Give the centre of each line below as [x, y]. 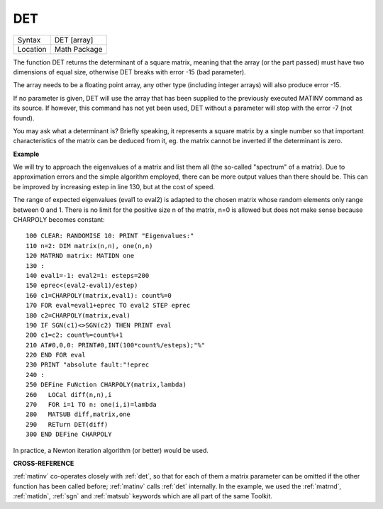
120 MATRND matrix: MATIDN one [80, 256]
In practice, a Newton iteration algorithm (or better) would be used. [111, 450]
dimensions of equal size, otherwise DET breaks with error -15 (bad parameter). [129, 72]
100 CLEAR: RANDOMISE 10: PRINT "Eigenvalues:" [110, 236]
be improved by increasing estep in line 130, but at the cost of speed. [114, 186]
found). [24, 118]
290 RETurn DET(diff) [67, 424]
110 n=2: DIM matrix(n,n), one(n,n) [89, 246]
